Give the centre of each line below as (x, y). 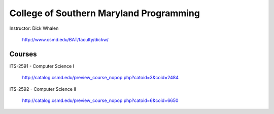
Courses (23, 54)
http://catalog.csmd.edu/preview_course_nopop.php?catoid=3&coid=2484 (100, 78)
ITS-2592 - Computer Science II (43, 89)
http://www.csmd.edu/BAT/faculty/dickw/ (65, 39)
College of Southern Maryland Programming (105, 13)
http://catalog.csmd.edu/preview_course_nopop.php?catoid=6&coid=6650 (100, 100)
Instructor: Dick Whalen (34, 28)
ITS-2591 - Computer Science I (42, 66)
